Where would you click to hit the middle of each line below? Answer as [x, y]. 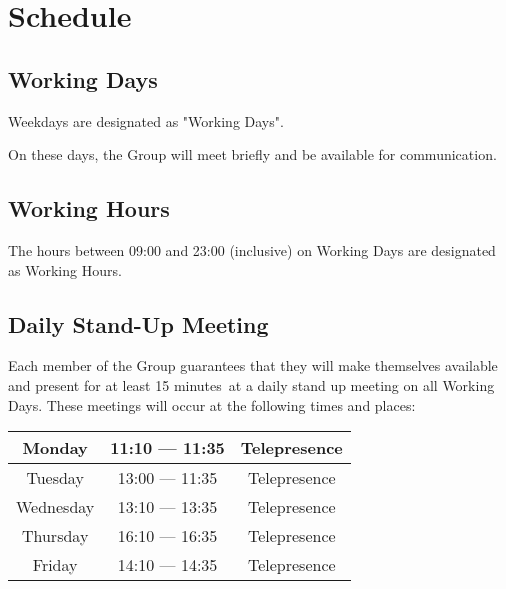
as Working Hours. [65, 269]
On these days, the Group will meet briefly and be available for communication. [252, 154]
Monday [55, 448]
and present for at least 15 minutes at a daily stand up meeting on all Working [251, 384]
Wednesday [55, 507]
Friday [55, 565]
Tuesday [55, 478]
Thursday [55, 536]
